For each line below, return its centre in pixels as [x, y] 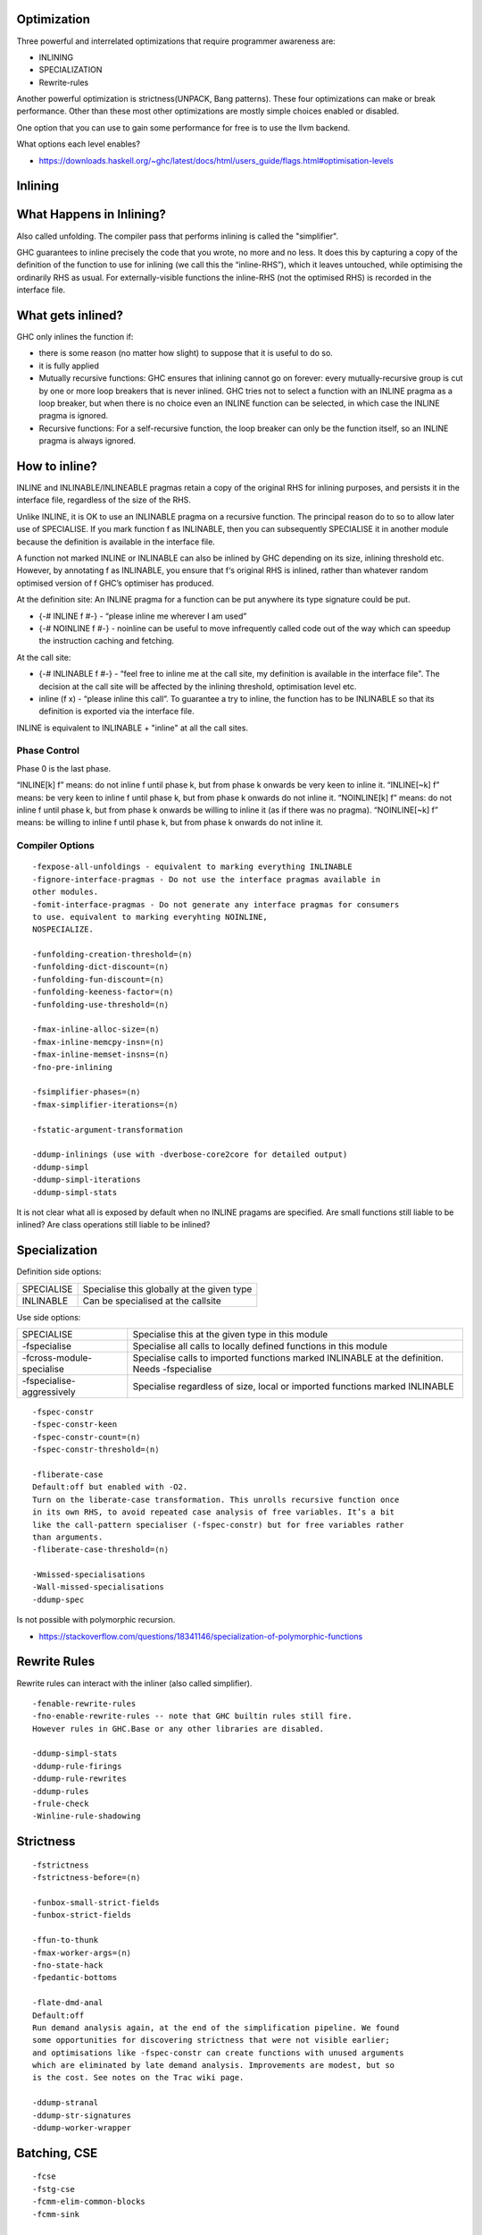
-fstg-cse [54, 2189]
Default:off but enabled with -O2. [110, 1487]
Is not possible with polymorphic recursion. [96, 1620]
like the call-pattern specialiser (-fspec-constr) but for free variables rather [218, 1525]
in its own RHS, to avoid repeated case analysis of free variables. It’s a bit [214, 1512]
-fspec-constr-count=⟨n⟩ [87, 1437]
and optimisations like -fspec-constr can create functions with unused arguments [218, 2053]
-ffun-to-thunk [66, 1940]
